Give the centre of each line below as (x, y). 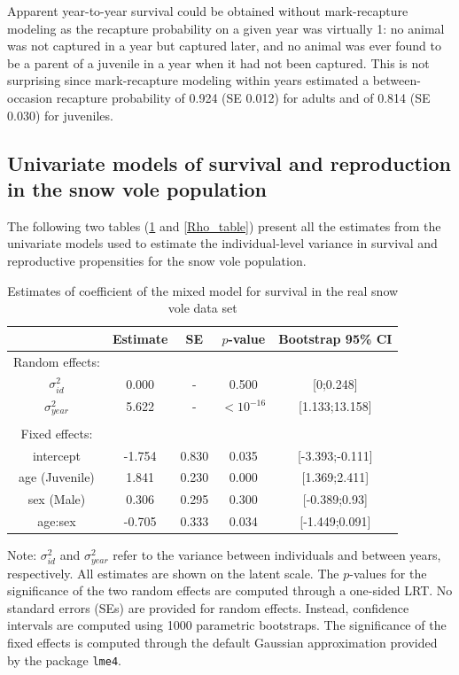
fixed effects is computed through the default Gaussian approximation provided (222, 643)
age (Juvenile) (57, 477)
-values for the (388, 573)
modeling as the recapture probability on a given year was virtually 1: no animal (226, 28)
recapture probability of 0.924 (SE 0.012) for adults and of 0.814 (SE (243, 97)
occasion (30, 97)
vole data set (202, 308)
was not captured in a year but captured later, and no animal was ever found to (224, 46)
